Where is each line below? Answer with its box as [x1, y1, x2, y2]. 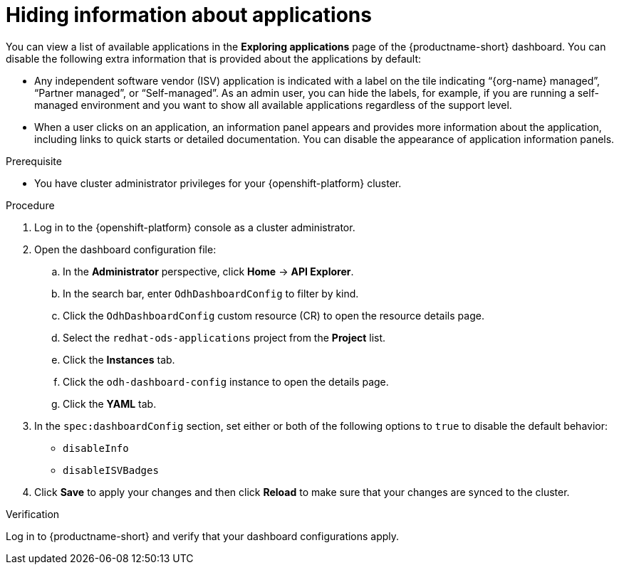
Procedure [6, 199, 55, 211]
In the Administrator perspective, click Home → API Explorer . [63, 265, 354, 278]
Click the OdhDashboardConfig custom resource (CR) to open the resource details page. [63, 309, 484, 322]
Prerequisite [6, 154, 62, 167]
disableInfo [63, 442, 129, 454]
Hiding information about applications [6, 3, 372, 27]
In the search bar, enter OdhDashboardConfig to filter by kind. [63, 287, 359, 300]
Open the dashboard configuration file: [34, 243, 217, 255]
